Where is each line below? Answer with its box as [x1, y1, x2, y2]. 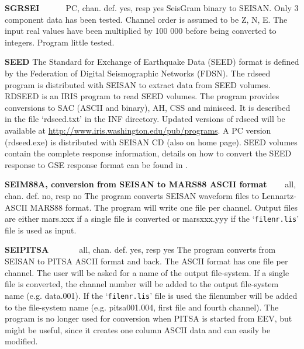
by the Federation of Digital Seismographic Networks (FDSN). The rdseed [5, 67, 271, 79]
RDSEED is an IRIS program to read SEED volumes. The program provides [5, 90, 279, 102]
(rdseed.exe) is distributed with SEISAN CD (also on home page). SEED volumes [5, 135, 298, 148]
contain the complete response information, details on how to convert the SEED [5, 147, 292, 159]
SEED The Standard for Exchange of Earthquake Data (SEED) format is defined [5, 55, 299, 68]
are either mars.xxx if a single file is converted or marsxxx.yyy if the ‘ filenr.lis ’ [5, 212, 299, 225]
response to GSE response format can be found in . [5, 158, 188, 170]
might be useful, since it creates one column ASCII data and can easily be [5, 323, 271, 336]
